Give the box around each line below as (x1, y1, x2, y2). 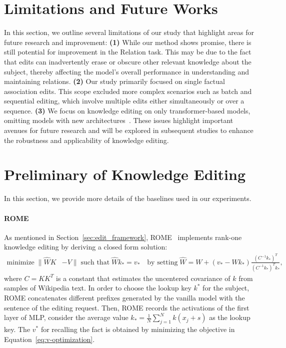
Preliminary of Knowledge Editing (4, 164, 246, 184)
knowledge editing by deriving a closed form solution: (4, 241, 167, 252)
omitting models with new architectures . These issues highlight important (4, 115, 233, 125)
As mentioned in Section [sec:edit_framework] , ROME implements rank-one (4, 231, 242, 242)
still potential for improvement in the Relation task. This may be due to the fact (4, 46, 251, 57)
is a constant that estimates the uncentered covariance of (56, 272, 230, 283)
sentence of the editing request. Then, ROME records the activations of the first (4, 302, 249, 312)
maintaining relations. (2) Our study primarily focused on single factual (4, 76, 225, 86)
